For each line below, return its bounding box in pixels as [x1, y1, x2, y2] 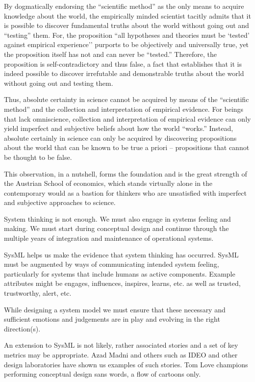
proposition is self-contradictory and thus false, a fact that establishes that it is [4, 58, 242, 69]
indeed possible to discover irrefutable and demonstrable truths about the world [4, 68, 244, 78]
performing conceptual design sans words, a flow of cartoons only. [4, 369, 201, 379]
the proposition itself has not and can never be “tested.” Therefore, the [4, 49, 217, 59]
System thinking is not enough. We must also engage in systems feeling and [4, 213, 231, 224]
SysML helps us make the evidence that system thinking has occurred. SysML [4, 249, 239, 259]
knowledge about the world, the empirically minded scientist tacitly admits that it [4, 10, 251, 21]
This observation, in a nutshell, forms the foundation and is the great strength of [4, 168, 247, 178]
